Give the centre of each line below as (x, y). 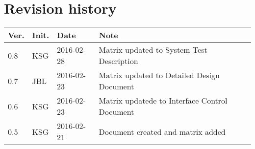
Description (118, 61)
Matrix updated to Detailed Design (159, 75)
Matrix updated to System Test (153, 50)
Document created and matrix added (162, 131)
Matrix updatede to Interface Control (163, 101)
